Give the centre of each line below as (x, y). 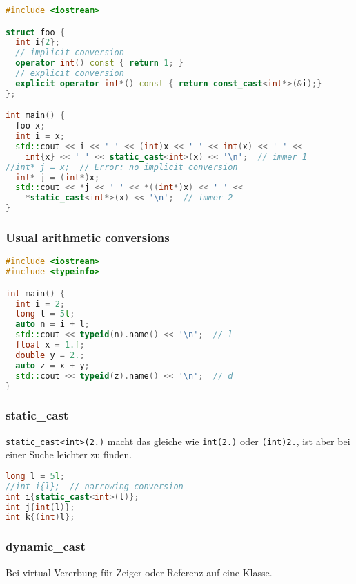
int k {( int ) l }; (40, 517)
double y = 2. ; (50, 355)
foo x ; (30, 126)
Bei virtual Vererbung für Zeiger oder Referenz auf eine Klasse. (139, 572)
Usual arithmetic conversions (88, 237)
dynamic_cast (46, 546)
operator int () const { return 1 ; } (99, 63)
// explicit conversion (70, 74)
